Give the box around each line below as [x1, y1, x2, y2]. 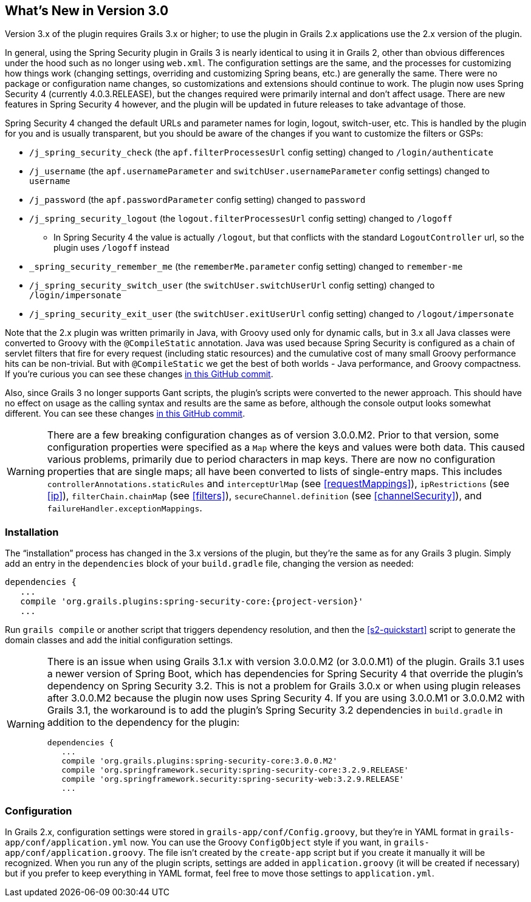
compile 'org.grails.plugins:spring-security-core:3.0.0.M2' [61, 756, 338, 766]
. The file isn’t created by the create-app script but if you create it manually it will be [143, 847, 485, 858]
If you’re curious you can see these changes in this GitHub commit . [5, 369, 273, 380]
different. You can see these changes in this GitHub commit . [5, 408, 245, 419]
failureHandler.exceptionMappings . [47, 502, 202, 514]
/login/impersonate [29, 290, 122, 301]
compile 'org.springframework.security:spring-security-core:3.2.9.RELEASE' [61, 765, 409, 775]
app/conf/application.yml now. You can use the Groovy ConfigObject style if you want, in [5, 836, 391, 847]
